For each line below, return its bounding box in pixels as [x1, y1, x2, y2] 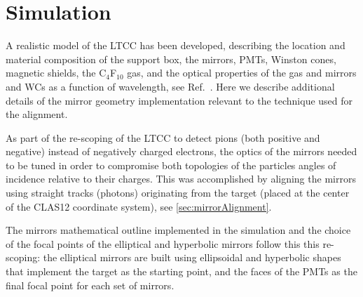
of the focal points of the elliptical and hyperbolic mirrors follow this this [6, 236, 320, 251]
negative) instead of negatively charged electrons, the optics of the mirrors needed [6, 144, 357, 159]
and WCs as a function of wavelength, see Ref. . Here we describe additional [6, 79, 335, 93]
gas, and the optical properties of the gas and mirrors [127, 65, 357, 80]
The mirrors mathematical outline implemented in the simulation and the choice [6, 223, 351, 237]
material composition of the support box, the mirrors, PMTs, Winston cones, [6, 51, 336, 66]
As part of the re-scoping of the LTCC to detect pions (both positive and [6, 130, 320, 145]
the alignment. [6, 107, 68, 121]
